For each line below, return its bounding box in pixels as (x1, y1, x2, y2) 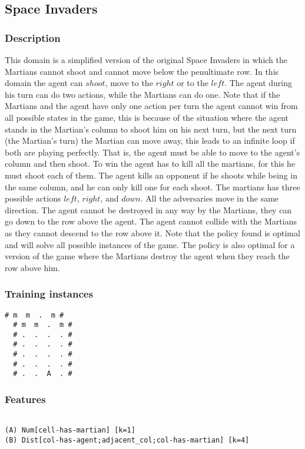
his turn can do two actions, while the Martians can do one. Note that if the (5, 88, 280, 100)
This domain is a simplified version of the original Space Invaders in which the (5, 54, 288, 65)
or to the (177, 77, 208, 89)
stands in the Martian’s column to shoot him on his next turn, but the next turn (5, 123, 297, 135)
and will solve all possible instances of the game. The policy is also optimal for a (5, 238, 295, 250)
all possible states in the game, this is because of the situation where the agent (5, 111, 289, 123)
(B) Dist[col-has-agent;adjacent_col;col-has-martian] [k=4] (5, 435, 250, 444)
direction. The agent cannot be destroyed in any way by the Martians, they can (5, 203, 292, 216)
